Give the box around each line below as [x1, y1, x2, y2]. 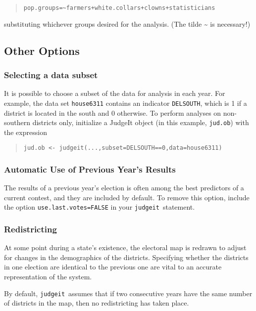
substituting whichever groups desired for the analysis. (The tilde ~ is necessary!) [4, 18, 251, 29]
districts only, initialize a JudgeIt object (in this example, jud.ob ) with [32, 117, 249, 128]
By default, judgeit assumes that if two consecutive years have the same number [4, 288, 253, 298]
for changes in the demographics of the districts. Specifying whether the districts [4, 252, 249, 262]
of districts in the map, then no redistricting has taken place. [4, 298, 189, 308]
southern [4, 117, 31, 128]
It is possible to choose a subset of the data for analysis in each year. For [4, 88, 225, 98]
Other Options [4, 43, 80, 58]
